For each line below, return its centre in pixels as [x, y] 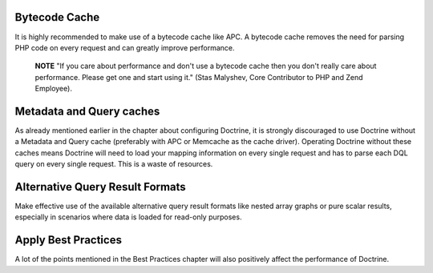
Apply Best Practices [68, 240]
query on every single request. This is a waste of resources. [114, 164]
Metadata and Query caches [87, 111]
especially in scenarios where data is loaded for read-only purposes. [128, 217]
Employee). [53, 89]
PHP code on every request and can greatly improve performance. [125, 47]
